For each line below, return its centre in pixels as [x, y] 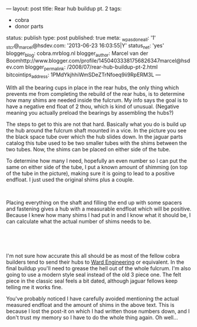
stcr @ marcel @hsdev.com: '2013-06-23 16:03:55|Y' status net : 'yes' [85, 46]
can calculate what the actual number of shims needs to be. [79, 221]
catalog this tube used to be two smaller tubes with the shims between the [97, 143]
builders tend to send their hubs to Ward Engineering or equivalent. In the [95, 262]
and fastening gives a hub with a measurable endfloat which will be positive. [99, 209]
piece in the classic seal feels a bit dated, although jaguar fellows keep [92, 281]
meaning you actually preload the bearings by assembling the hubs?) [90, 112]
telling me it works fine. [35, 287]
